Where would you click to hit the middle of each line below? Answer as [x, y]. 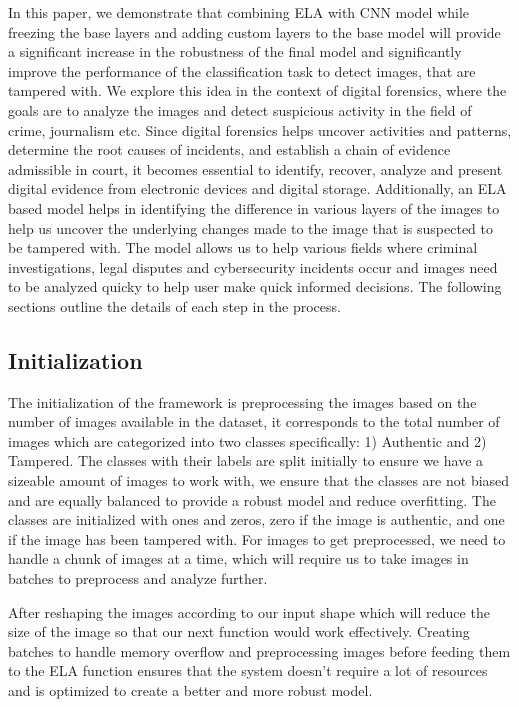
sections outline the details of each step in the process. [174, 305]
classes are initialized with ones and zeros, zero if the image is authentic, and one [256, 519]
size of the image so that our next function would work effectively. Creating [239, 631]
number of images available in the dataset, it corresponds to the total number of [254, 421]
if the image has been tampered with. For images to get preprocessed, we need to [257, 538]
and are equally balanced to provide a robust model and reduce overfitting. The [252, 499]
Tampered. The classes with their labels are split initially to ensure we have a [246, 460]
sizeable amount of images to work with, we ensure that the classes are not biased [259, 480]
